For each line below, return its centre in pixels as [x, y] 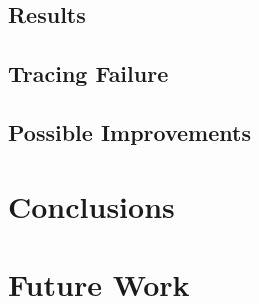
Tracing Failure [88, 73]
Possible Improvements [129, 131]
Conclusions [91, 205]
